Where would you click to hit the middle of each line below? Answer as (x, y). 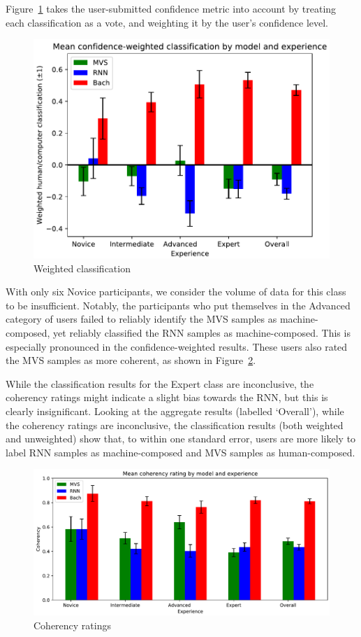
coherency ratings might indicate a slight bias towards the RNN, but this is (167, 397)
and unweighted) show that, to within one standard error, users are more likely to (181, 439)
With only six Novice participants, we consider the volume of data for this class (176, 292)
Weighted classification (82, 268)
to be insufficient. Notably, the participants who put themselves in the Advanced (178, 305)
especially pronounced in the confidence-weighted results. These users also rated (177, 346)
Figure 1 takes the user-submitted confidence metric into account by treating (171, 8)
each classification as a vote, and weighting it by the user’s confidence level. (167, 22)
